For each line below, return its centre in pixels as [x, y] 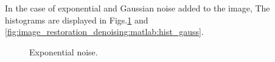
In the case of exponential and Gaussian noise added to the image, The [137, 8]
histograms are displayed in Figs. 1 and [77, 20]
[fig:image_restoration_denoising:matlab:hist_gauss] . [104, 32]
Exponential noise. [64, 51]
